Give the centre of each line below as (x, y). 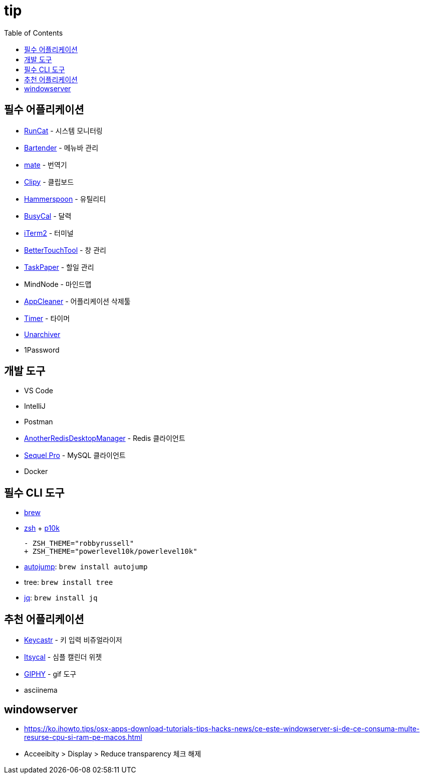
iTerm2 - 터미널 (49, 233)
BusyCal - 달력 (48, 216)
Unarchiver (42, 334)
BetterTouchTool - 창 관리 (65, 250)
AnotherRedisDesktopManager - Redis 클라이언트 (105, 438)
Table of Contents (34, 33)
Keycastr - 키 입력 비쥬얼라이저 (73, 640)
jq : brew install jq (61, 598)
